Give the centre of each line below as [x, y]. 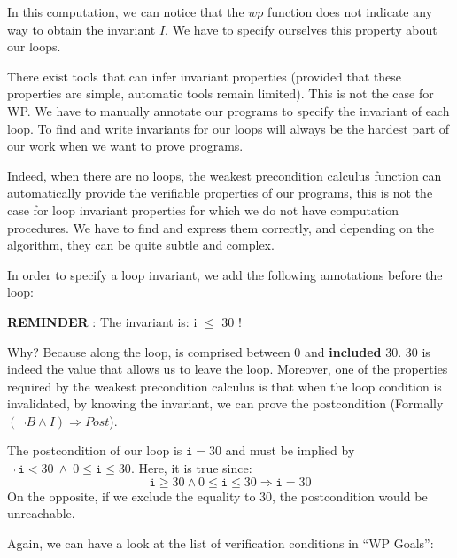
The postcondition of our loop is [95, 450]
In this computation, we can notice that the [126, 12]
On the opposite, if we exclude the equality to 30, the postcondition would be [217, 496]
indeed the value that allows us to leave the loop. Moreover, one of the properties [228, 369]
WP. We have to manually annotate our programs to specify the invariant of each [228, 110]
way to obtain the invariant [81, 29]
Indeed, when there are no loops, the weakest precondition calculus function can [225, 175]
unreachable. [41, 513]
